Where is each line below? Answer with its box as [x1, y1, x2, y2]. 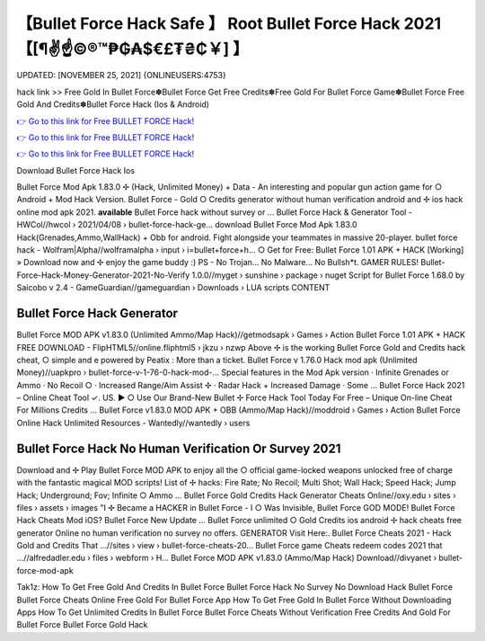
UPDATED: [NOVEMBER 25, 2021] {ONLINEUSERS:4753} [16, 70, 226, 81]
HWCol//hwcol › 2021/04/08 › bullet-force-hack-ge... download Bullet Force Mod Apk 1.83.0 [16, 219, 358, 230]
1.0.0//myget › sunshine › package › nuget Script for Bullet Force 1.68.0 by [191, 270, 465, 280]
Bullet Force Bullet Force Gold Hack [16, 619, 148, 630]
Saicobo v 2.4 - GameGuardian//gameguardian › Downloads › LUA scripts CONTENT [16, 282, 331, 293]
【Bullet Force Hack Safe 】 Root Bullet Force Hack [16, 13, 401, 33]
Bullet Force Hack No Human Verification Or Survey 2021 [16, 441, 341, 456]
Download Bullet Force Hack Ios [16, 165, 135, 175]
